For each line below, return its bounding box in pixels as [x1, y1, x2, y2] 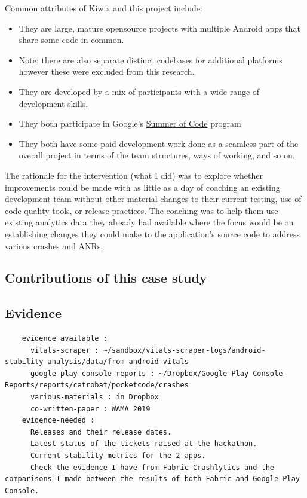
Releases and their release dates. [30, 427, 172, 436]
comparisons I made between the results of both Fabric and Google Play [5, 475, 300, 484]
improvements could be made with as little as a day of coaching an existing [5, 181, 280, 193]
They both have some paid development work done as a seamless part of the [19, 137, 299, 149]
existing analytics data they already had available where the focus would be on [5, 216, 294, 228]
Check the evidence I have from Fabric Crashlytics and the [30, 463, 275, 472]
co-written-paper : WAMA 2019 [30, 404, 151, 413]
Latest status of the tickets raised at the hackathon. [30, 439, 257, 448]
